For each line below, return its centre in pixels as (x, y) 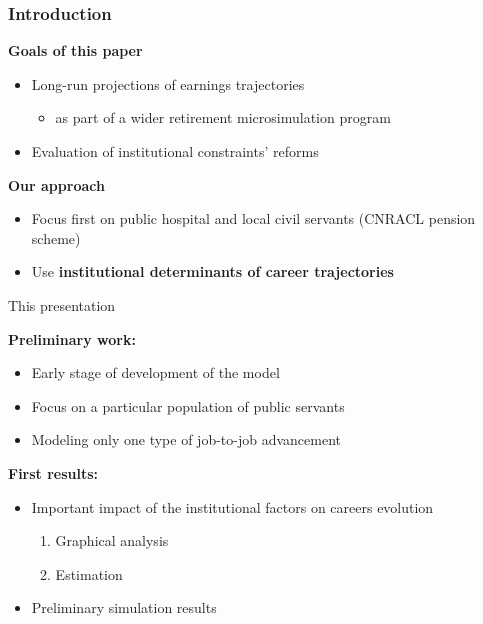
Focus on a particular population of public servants (188, 405)
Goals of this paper (75, 50)
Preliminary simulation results (124, 607)
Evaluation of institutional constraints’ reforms (175, 151)
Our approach (56, 184)
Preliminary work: (72, 338)
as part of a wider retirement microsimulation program (223, 117)
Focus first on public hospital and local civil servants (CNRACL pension (253, 218)
